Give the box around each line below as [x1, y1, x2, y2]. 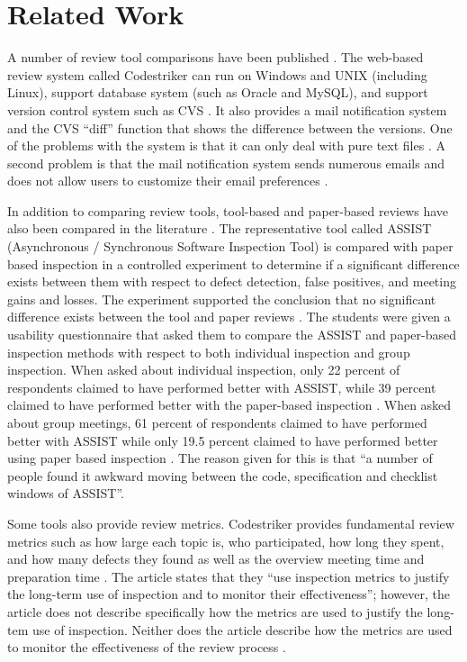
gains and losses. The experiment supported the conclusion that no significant [7, 289, 436, 308]
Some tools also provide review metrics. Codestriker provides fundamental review [7, 513, 454, 532]
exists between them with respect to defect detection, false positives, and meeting [7, 272, 456, 291]
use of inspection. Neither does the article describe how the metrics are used [31, 620, 453, 639]
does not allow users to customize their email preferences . [7, 171, 328, 190]
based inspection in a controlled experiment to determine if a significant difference [7, 254, 460, 273]
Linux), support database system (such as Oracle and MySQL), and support [7, 83, 428, 102]
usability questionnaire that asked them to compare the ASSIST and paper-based [7, 325, 456, 344]
